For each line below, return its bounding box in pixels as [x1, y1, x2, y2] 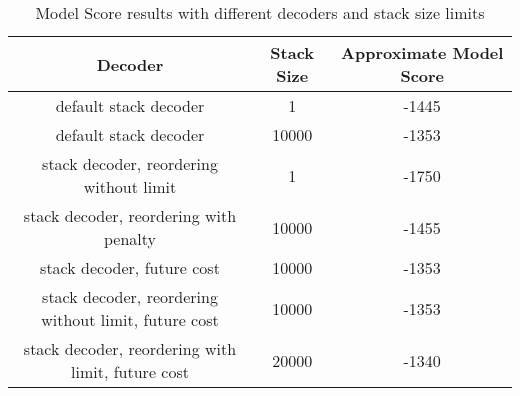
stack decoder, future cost [40, 256, 220, 279]
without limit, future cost [41, 308, 219, 331]
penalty [103, 227, 156, 250]
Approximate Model [341, 41, 504, 64]
